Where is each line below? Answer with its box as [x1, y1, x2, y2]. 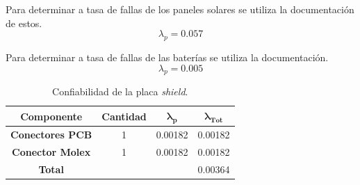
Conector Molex [12, 144, 91, 159]
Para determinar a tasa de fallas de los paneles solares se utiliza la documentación [6, 2, 354, 16]
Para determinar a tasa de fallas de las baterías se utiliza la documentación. [6, 49, 329, 64]
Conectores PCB [10, 127, 92, 142]
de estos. [6, 15, 42, 30]
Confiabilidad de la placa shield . [52, 84, 188, 99]
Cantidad [101, 108, 147, 123]
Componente [20, 108, 83, 123]
